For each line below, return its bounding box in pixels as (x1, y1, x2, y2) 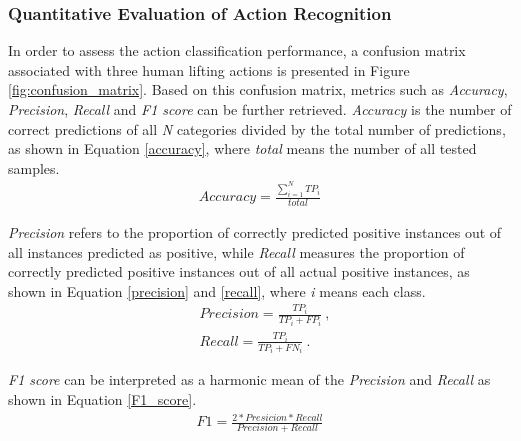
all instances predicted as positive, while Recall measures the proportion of (8, 241, 465, 262)
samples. (8, 157, 60, 178)
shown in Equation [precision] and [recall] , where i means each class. (8, 280, 426, 301)
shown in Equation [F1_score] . (8, 388, 197, 409)
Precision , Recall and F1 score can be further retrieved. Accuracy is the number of (8, 99, 512, 119)
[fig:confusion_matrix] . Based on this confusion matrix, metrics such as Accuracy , (8, 79, 508, 100)
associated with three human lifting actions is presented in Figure (8, 59, 410, 80)
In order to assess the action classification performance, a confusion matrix (8, 40, 466, 61)
